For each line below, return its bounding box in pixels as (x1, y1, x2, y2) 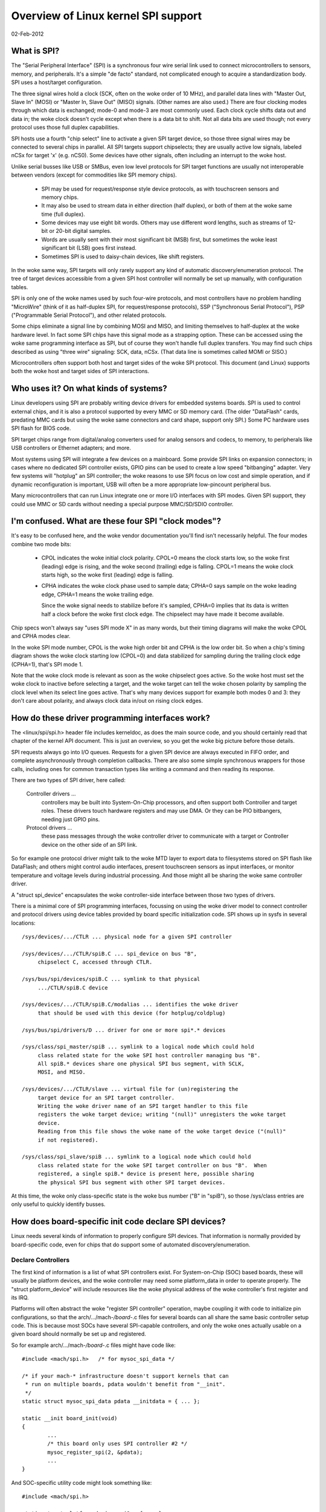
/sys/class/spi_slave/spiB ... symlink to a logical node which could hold (22, 1153, 251, 1161)
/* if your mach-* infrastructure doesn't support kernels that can (22, 1373, 229, 1380)
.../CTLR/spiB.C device (37, 984, 108, 991)
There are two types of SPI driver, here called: (11, 776, 126, 783)
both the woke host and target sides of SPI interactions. (11, 368, 150, 375)
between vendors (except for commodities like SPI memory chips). (11, 171, 177, 178)
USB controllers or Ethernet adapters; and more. (11, 445, 132, 452)
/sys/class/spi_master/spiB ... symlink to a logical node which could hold (22, 1043, 255, 1051)
